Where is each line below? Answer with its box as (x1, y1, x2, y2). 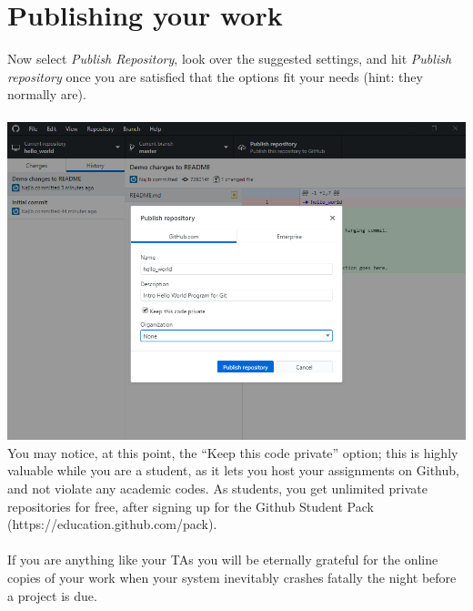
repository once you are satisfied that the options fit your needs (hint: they (7, 66, 423, 86)
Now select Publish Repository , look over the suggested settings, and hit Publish (7, 49, 452, 68)
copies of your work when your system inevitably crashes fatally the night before (7, 568, 457, 587)
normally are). (7, 85, 86, 104)
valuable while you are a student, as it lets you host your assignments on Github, (7, 461, 459, 480)
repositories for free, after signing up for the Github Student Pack (7, 496, 374, 515)
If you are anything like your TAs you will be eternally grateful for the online (7, 550, 438, 569)
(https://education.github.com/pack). (7, 514, 217, 534)
